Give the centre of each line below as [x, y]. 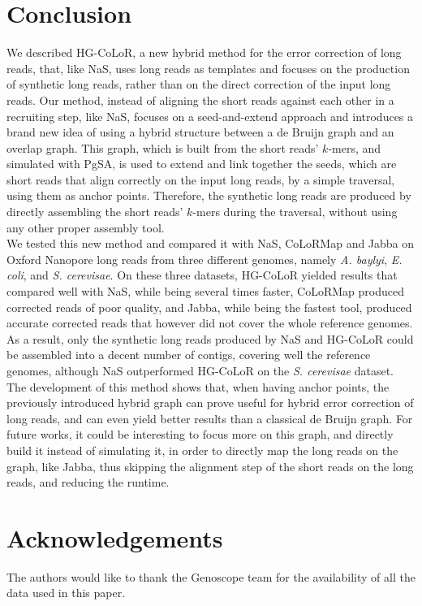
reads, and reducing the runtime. [88, 482]
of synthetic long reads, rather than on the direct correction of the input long [199, 84]
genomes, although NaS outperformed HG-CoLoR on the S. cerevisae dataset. [200, 370]
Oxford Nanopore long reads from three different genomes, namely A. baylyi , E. [205, 259]
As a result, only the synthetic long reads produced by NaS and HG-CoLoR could [210, 338]
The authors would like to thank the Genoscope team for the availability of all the [211, 576]
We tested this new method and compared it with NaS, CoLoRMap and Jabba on [211, 243]
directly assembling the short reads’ [95, 212]
